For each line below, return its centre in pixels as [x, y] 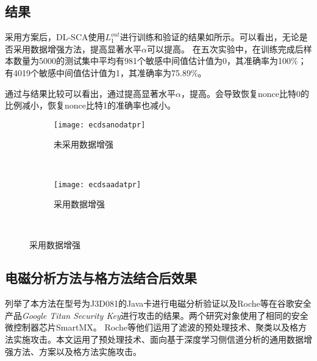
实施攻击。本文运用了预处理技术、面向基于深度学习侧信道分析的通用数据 [158, 339]
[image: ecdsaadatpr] [98, 184]
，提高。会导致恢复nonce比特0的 [245, 93]
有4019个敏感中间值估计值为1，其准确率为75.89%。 [106, 72]
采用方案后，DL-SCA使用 [55, 37]
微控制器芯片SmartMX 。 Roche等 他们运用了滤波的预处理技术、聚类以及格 [151, 327]
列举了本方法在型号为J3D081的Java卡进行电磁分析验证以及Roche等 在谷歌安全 [158, 303]
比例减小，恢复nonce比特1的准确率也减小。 [90, 105]
